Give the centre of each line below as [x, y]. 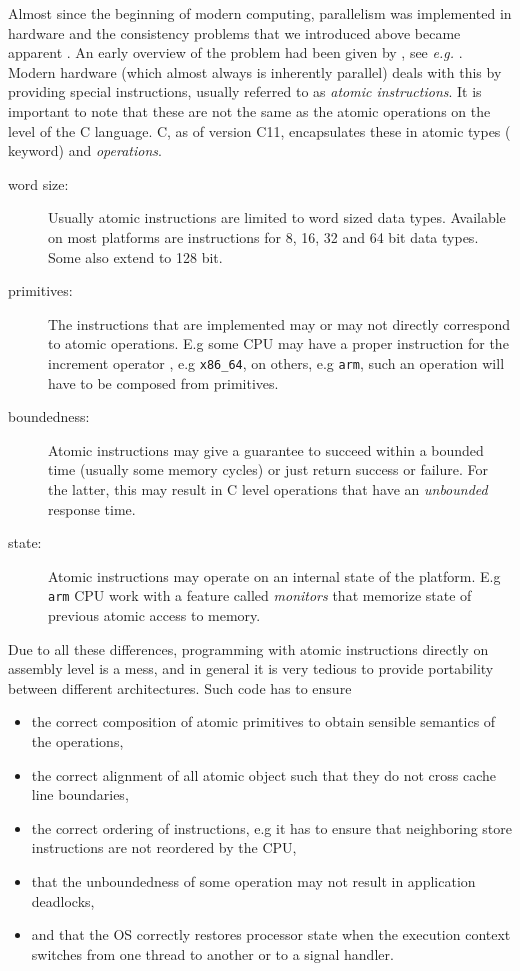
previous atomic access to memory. [154, 614]
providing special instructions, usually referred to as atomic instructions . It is [245, 91]
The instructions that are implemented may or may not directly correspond [279, 323]
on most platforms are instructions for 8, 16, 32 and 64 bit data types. [263, 236]
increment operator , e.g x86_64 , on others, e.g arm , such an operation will [276, 362]
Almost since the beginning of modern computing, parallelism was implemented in [260, 13]
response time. [92, 508]
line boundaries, [80, 794]
